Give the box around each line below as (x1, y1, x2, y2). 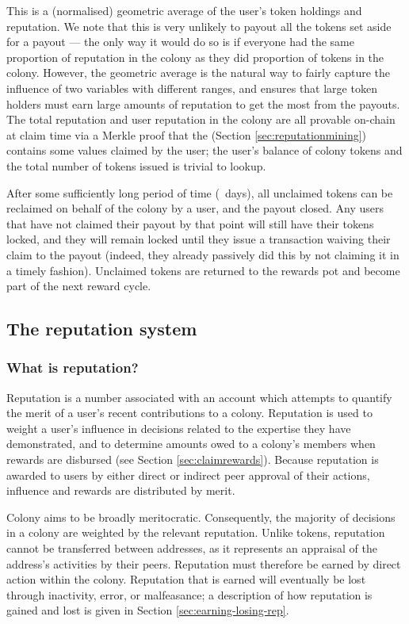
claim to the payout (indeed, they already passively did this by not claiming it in (6, 246, 399, 262)
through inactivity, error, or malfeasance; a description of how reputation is (6, 586, 373, 603)
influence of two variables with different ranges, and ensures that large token (6, 79, 377, 96)
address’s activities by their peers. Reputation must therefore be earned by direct (6, 555, 401, 572)
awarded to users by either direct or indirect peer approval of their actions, (6, 466, 370, 483)
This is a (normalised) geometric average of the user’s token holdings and (6, 2, 362, 18)
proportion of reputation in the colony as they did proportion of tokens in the (6, 48, 384, 65)
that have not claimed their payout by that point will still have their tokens (6, 215, 374, 232)
